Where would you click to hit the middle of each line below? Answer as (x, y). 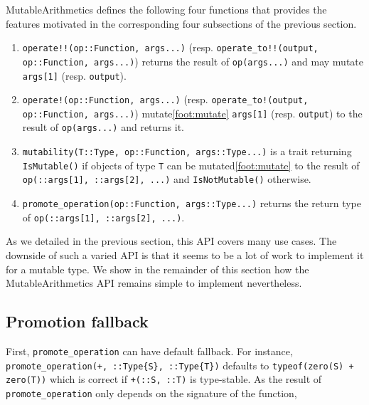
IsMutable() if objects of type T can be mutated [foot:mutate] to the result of (191, 165)
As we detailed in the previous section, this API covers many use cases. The (171, 241)
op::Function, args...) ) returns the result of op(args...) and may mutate (193, 61)
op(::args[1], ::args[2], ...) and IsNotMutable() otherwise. (167, 179)
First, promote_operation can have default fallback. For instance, (149, 351)
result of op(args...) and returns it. (103, 127)
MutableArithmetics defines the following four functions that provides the (166, 9)
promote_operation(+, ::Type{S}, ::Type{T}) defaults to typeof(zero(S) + (180, 365)
